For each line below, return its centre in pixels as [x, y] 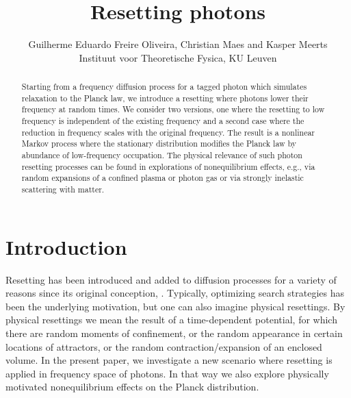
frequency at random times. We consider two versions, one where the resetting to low [173, 109]
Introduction [66, 246]
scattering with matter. [63, 189]
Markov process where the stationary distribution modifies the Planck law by [159, 144]
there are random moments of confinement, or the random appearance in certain [174, 333]
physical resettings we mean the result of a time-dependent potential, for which [171, 320]
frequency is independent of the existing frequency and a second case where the [163, 121]
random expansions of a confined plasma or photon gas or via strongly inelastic [162, 178]
